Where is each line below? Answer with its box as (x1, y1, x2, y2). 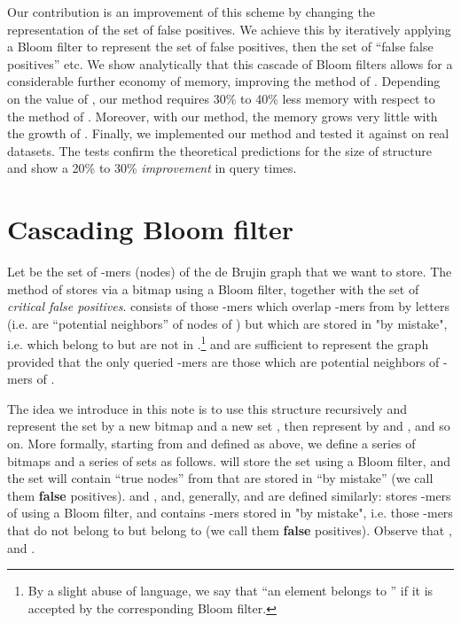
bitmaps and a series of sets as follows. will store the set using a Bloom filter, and (7, 451, 450, 470)
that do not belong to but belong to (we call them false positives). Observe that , (7, 521, 452, 540)
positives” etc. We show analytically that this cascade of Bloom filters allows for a (7, 54, 453, 73)
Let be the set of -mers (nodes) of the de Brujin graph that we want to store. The (7, 262, 452, 281)
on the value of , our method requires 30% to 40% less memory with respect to (7, 89, 435, 107)
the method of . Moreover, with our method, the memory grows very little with (7, 106, 438, 125)
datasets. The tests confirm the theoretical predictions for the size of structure (7, 141, 433, 160)
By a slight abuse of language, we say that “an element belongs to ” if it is (27, 581, 434, 600)
